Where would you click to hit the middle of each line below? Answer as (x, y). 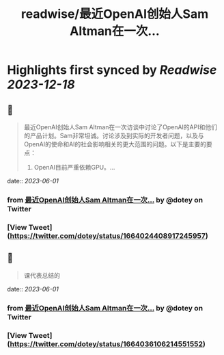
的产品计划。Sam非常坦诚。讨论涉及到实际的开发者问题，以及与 (114, 135)
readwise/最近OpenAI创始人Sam (115, 14)
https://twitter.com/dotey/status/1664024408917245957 (108, 235)
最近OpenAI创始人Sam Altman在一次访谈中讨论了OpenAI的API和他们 (120, 127)
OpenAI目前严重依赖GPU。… (74, 167)
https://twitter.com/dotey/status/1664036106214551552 (107, 344)
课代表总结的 (42, 275)
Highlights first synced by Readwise (112, 70)
